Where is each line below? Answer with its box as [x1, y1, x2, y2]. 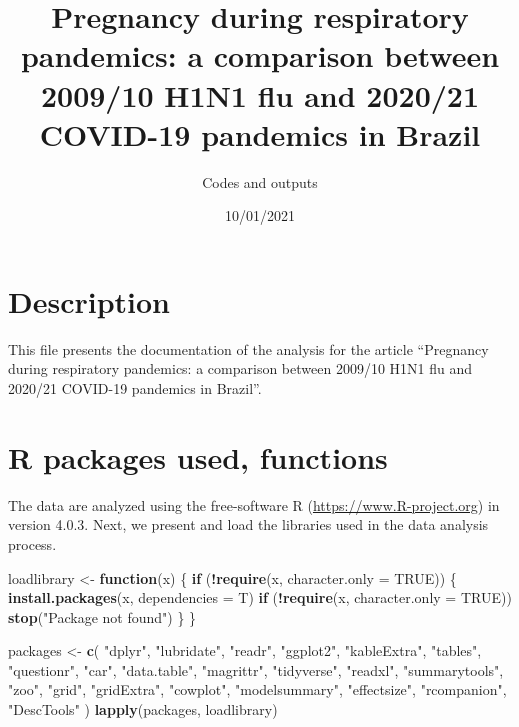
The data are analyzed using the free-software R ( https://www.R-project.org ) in [8, 494, 500, 515]
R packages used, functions [8, 436, 388, 477]
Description [8, 280, 171, 321]
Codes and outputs [202, 171, 318, 192]
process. [8, 533, 57, 554]
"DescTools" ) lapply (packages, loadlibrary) [8, 699, 278, 720]
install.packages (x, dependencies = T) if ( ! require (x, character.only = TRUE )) [8, 587, 512, 608]
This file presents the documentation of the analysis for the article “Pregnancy [8, 338, 489, 359]
